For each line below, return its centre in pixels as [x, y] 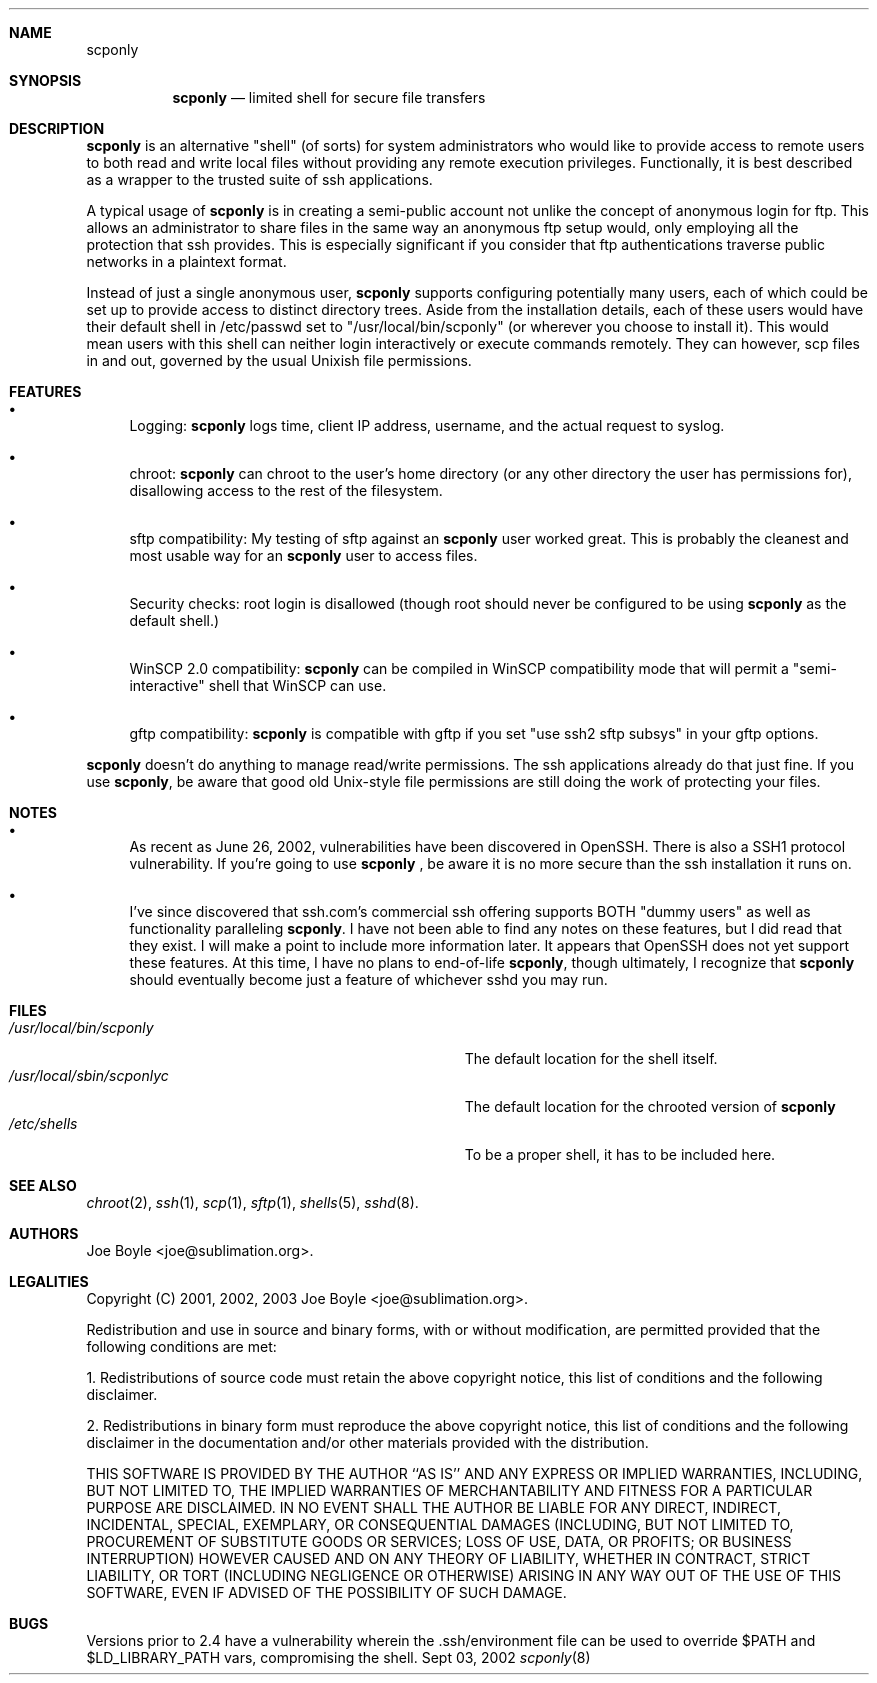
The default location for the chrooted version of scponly [650, 1106]
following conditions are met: [181, 1346]
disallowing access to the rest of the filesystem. [286, 490]
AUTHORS [44, 1233]
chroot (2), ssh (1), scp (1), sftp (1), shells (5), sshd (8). [252, 1202]
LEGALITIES [49, 1281]
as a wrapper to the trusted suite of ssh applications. [259, 179]
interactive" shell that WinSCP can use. [258, 685]
